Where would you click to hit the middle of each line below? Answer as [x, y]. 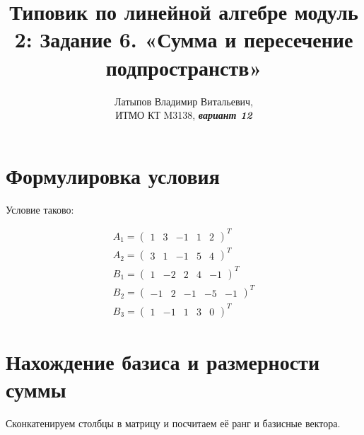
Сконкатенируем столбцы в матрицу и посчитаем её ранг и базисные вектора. [173, 423]
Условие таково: [40, 209]
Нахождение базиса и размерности [163, 362]
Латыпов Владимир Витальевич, [184, 101]
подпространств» [184, 67]
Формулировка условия [113, 175]
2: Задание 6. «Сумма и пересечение [184, 39]
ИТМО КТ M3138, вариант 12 [184, 115]
